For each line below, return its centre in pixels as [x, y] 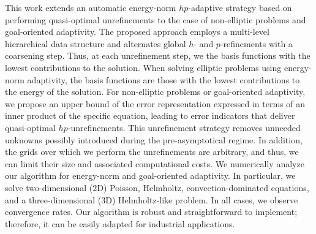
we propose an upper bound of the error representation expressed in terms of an [155, 103]
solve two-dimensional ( [49, 187]
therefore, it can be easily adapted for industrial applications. [120, 223]
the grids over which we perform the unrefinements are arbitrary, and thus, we [152, 152]
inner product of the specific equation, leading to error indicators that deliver [150, 115]
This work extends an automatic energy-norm [91, 7]
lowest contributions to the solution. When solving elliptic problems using [143, 67]
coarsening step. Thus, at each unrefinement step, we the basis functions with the [158, 55]
